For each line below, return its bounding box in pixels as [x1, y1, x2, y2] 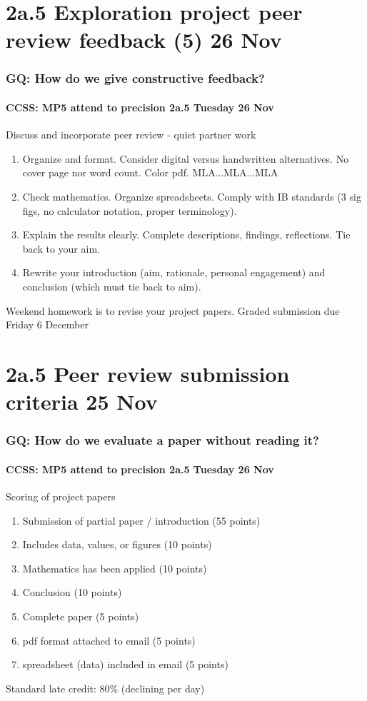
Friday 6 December [6, 317, 89, 332]
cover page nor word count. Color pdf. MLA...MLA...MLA [22, 165, 278, 180]
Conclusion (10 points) [22, 585, 122, 600]
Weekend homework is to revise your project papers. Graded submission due [6, 303, 340, 318]
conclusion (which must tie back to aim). [22, 278, 201, 293]
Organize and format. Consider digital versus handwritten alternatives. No [22, 151, 349, 166]
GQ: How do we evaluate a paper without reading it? [6, 431, 320, 449]
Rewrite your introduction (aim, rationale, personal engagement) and [22, 265, 326, 280]
